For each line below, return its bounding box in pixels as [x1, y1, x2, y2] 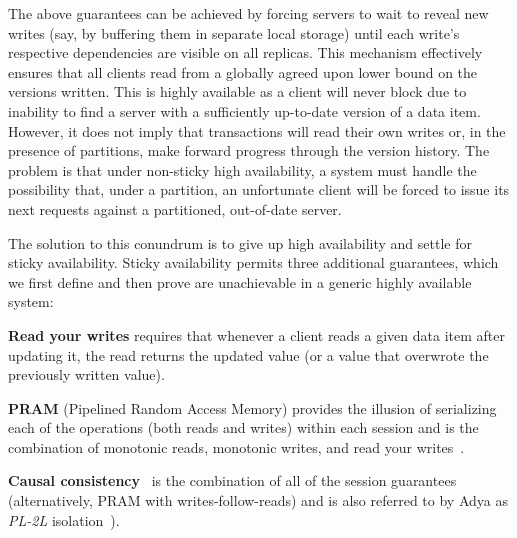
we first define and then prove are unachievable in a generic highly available [8, 271, 472, 292]
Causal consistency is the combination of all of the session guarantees [8, 470, 457, 491]
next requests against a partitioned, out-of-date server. [8, 198, 342, 219]
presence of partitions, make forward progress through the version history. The [8, 140, 490, 161]
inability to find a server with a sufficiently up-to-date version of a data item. [8, 100, 481, 121]
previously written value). [8, 364, 165, 385]
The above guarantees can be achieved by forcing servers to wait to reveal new [8, 3, 489, 23]
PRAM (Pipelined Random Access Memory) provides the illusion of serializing [8, 397, 497, 418]
